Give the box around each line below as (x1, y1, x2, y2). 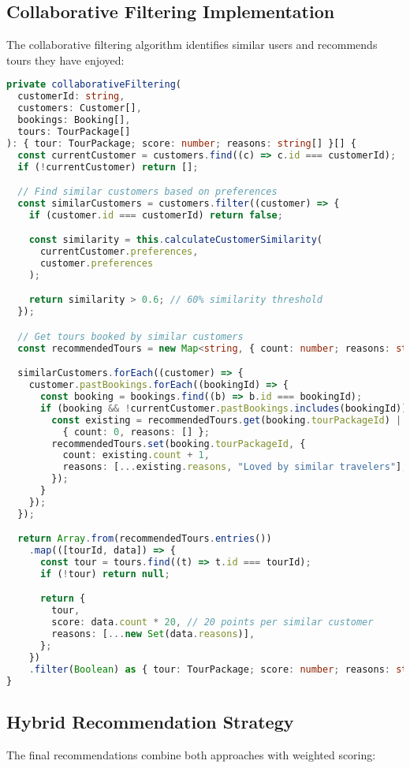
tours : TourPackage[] (17, 125, 131, 137)
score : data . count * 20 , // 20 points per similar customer (51, 617, 374, 628)
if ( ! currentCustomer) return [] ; (17, 161, 199, 173)
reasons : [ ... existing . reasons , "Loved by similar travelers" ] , (62, 461, 408, 473)
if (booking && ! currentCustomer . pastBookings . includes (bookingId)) (39, 402, 408, 414)
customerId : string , (17, 91, 125, 103)
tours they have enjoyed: (6, 51, 125, 68)
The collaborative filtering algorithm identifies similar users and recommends (6, 36, 378, 53)
